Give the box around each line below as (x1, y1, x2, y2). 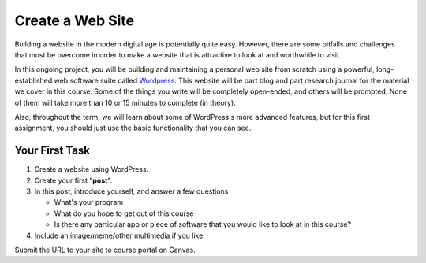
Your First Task (14, 144, 91, 157)
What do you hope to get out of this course (54, 209, 194, 218)
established (14, 76, 53, 85)
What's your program (54, 198, 124, 207)
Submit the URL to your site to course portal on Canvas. (14, 245, 196, 254)
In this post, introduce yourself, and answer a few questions (34, 186, 229, 196)
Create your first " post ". (34, 176, 113, 185)
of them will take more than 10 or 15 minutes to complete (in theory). (14, 98, 236, 107)
